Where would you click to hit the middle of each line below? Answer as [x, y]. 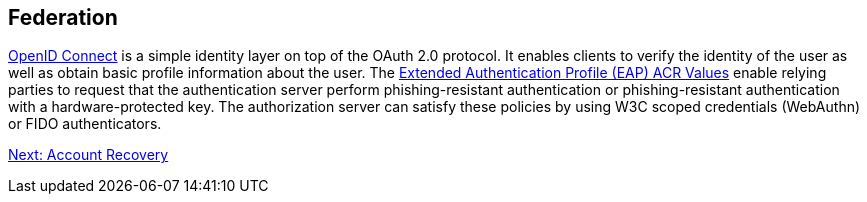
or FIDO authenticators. [85, 124]
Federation [63, 17]
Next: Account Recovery [88, 155]
